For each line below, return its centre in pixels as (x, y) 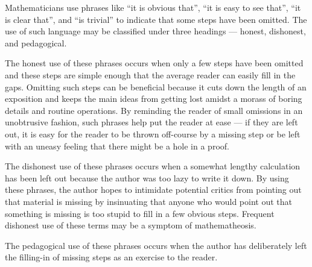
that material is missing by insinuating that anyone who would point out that (148, 201)
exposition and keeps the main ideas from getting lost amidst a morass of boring (154, 99)
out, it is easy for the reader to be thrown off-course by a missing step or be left (153, 133)
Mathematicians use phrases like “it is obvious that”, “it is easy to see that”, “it (153, 7)
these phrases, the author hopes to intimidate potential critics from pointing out (153, 190)
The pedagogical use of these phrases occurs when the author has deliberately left (156, 245)
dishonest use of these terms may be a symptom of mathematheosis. (131, 225)
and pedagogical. (36, 42)
